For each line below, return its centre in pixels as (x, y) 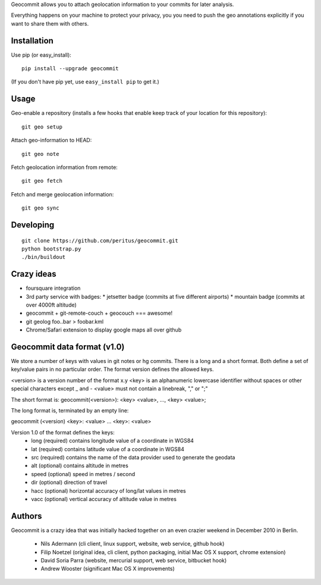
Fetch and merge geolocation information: (62, 194)
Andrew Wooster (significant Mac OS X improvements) (108, 569)
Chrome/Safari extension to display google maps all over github (104, 330)
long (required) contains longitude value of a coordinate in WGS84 (113, 441)
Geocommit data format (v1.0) (68, 347)
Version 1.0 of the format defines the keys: (63, 432)
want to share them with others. (50, 23)
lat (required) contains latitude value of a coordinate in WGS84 (108, 449)
